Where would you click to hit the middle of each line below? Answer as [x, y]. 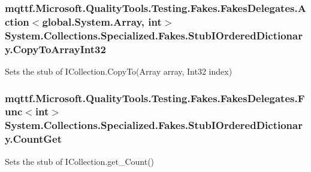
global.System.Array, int [102, 21]
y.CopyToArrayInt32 [55, 49]
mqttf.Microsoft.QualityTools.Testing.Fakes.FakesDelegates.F [155, 98]
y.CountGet [33, 139]
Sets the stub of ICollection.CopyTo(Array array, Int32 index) [119, 71]
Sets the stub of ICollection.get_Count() [80, 161]
